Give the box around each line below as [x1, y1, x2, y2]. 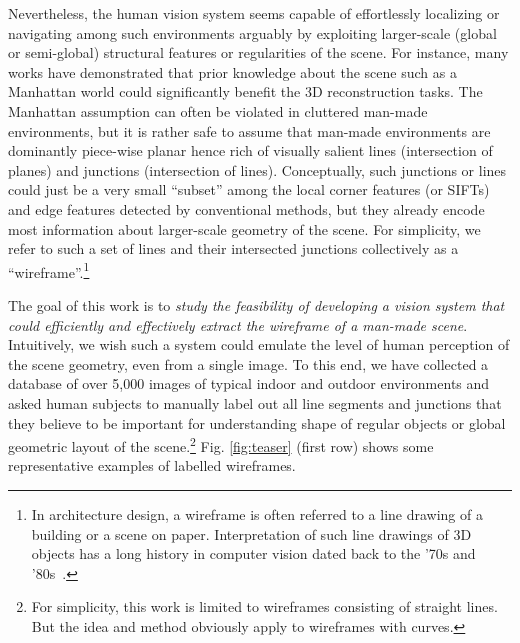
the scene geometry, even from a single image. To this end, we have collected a [8, 353, 489, 374]
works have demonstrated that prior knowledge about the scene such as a [8, 61, 457, 82]
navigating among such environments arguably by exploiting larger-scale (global [8, 22, 497, 43]
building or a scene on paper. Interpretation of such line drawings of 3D [31, 523, 472, 544]
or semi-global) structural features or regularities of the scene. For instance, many [8, 42, 509, 63]
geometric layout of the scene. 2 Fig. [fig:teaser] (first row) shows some [8, 433, 434, 456]
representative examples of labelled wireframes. [8, 455, 296, 476]
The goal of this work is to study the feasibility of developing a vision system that [8, 294, 505, 315]
